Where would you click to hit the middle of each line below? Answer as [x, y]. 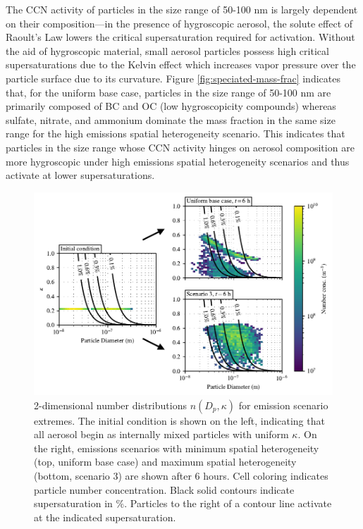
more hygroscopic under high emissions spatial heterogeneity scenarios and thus [178, 161]
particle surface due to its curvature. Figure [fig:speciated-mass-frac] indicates [173, 78]
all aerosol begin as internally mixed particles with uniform [161, 434]
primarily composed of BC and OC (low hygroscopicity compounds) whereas [171, 106]
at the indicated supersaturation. [105, 517]
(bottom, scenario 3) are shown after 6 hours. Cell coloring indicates [181, 476]
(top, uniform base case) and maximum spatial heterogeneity [165, 462]
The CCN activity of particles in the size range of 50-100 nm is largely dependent [182, 9]
